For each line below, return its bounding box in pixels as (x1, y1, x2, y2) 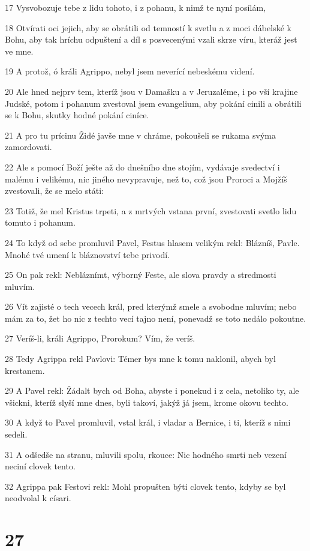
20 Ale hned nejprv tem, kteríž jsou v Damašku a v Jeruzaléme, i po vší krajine (5, 85, 298, 97)
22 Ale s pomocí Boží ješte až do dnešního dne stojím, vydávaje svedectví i (5, 160, 280, 173)
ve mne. (5, 44, 34, 57)
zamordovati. (5, 140, 52, 153)
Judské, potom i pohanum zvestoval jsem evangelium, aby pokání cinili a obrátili (5, 97, 302, 109)
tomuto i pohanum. (5, 216, 76, 229)
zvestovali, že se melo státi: (5, 184, 104, 197)
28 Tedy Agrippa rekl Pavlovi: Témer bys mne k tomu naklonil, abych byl (5, 352, 276, 365)
